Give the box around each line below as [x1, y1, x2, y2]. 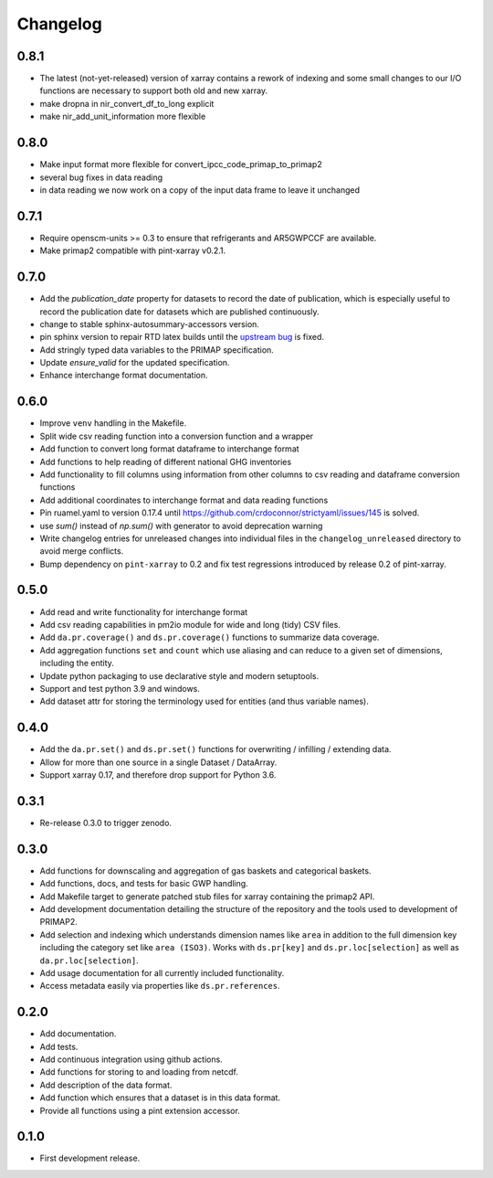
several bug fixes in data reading [39, 172, 163, 183]
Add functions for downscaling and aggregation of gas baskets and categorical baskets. [39, 865, 372, 876]
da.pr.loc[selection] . [39, 955, 139, 966]
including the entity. [39, 658, 114, 669]
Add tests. [39, 1041, 79, 1052]
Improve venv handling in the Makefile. [39, 418, 187, 429]
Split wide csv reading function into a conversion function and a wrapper [39, 430, 314, 441]
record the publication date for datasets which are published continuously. [39, 306, 320, 317]
